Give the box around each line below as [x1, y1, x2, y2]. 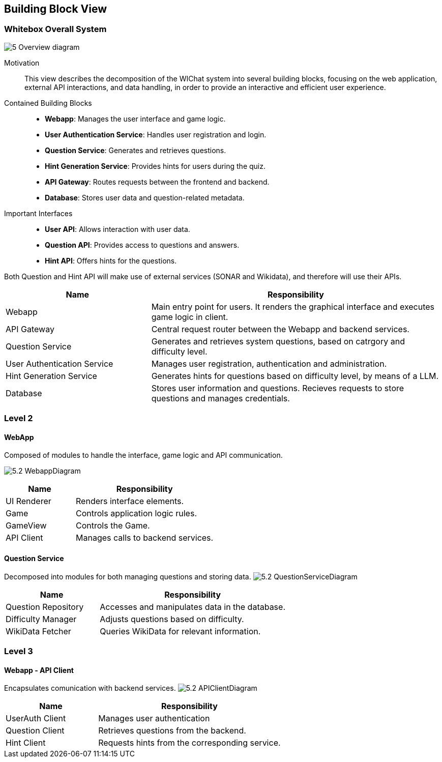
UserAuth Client [6, 713, 66, 724]
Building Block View [4, 3, 107, 15]
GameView [6, 520, 47, 531]
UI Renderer [6, 496, 51, 507]
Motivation [4, 58, 40, 67]
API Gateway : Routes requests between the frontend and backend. [45, 177, 270, 186]
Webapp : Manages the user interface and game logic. [45, 114, 226, 123]
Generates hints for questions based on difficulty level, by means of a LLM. [151, 370, 439, 381]
